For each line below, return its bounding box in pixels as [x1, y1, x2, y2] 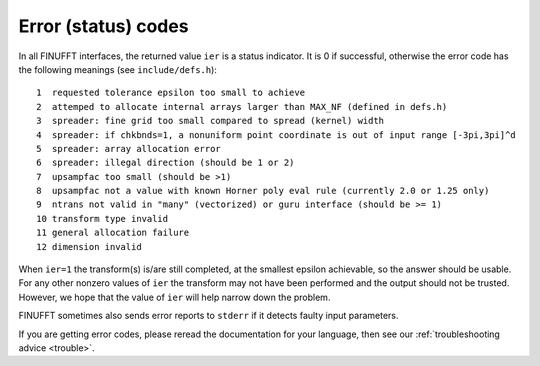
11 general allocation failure [36, 227, 190, 239]
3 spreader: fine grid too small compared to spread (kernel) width [36, 115, 385, 127]
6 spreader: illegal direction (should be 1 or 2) [36, 157, 295, 169]
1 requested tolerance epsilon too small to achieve [36, 87, 305, 99]
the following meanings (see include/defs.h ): [18, 63, 217, 75]
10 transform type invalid [36, 213, 169, 224]
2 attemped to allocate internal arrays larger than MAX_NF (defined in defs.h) [36, 101, 448, 112]
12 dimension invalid [36, 241, 142, 252]
